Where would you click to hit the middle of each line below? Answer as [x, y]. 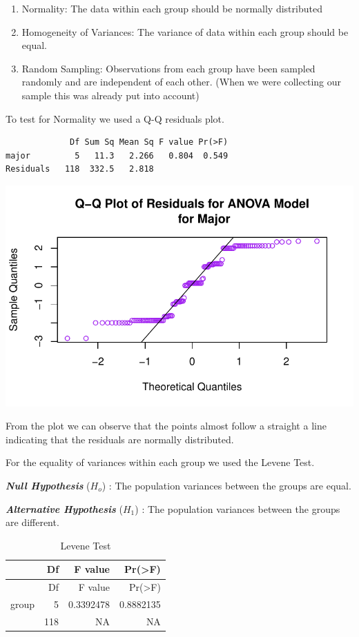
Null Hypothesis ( [48, 486]
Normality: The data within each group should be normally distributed [172, 8]
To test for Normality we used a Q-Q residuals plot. [115, 118]
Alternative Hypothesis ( [64, 508]
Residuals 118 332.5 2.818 [80, 169]
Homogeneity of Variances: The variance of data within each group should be [185, 31]
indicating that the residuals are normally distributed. [120, 439]
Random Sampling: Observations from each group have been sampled [168, 68]
